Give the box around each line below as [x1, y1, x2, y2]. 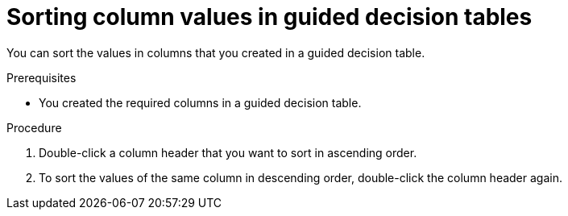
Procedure [6, 120, 62, 135]
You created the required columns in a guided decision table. [39, 95, 362, 110]
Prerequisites [6, 70, 77, 85]
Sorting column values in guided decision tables [6, 3, 533, 31]
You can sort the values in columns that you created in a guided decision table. [6, 45, 425, 60]
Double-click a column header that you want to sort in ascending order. [39, 145, 417, 160]
